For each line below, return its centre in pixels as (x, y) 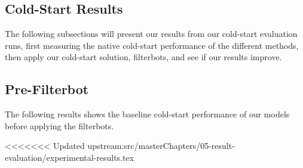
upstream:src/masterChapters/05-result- (161, 146)
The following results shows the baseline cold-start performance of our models (147, 114)
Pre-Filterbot (47, 89)
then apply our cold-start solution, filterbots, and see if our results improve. (143, 57)
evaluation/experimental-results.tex (70, 157)
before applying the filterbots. (59, 125)
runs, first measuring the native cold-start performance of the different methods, (152, 45)
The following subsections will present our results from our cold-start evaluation (151, 34)
